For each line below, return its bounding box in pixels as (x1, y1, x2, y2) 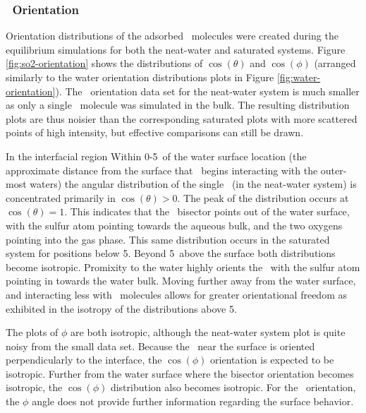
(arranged (314, 56, 356, 71)
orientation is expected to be (210, 352, 334, 367)
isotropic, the (6, 380, 63, 395)
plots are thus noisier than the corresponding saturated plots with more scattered (6, 111, 358, 126)
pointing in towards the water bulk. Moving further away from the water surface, (6, 273, 356, 288)
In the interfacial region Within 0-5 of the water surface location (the (6, 148, 307, 163)
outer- (320, 162, 347, 177)
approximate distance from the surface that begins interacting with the (6, 162, 318, 177)
